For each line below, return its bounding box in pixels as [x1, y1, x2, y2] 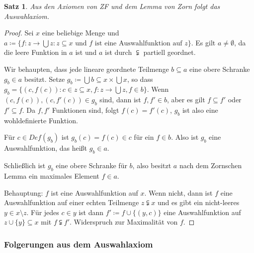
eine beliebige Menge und [42, 27, 119, 38]
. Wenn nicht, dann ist [144, 187, 213, 198]
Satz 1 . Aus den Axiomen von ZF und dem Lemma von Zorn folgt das [4, 1, 220, 11]
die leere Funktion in [4, 47, 67, 57]
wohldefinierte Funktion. [4, 115, 78, 125]
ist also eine [182, 104, 218, 115]
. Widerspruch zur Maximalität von [69, 217, 178, 227]
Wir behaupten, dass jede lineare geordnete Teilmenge [4, 63, 169, 74]
